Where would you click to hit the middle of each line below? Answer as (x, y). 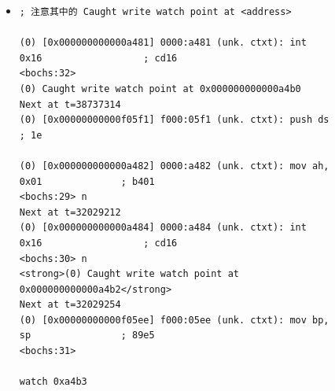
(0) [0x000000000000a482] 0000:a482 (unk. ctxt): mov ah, (174, 166)
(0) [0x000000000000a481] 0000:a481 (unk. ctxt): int (163, 43)
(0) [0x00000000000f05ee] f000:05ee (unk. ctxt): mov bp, (174, 320)
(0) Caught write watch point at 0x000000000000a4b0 (160, 89)
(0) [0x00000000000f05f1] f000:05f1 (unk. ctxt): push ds (174, 120)
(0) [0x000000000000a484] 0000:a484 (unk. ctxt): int (163, 228)
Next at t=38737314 (70, 104)
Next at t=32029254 (70, 305)
